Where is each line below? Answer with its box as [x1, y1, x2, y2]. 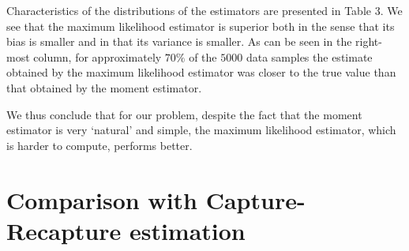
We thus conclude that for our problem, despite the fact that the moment [6, 106, 362, 122]
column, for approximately [33, 48, 162, 65]
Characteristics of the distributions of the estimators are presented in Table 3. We [6, 2, 403, 18]
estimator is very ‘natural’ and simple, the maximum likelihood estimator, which [6, 122, 396, 138]
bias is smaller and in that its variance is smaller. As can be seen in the [6, 33, 352, 50]
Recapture [6, 214, 122, 246]
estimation [129, 214, 246, 246]
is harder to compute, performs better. [6, 137, 193, 153]
